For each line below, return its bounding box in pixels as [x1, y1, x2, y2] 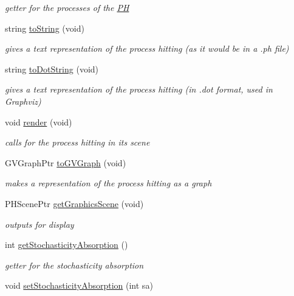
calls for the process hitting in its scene [5, 136, 150, 149]
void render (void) [5, 115, 72, 128]
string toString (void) [5, 21, 84, 34]
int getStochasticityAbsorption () [5, 238, 128, 251]
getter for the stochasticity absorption [5, 258, 144, 271]
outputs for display [5, 217, 74, 230]
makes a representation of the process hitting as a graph [5, 177, 212, 189]
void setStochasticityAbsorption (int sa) [5, 279, 153, 292]
